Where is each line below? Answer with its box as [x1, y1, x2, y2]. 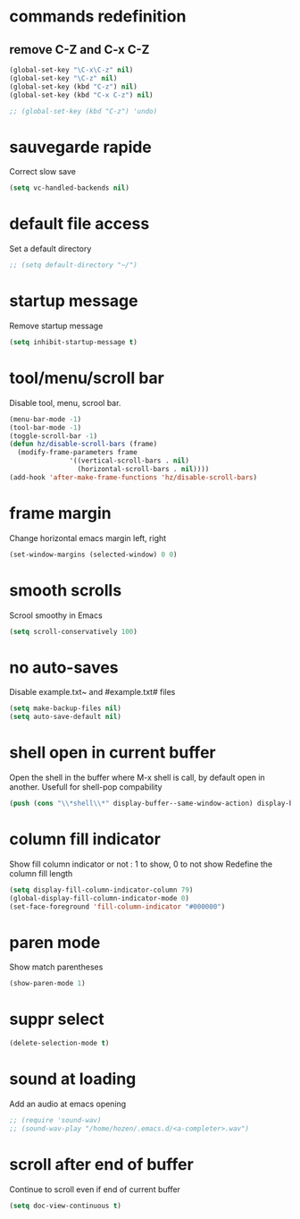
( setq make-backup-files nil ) [9, 704, 122, 713]
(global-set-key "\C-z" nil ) [9, 73, 118, 82]
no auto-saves [9, 657, 119, 677]
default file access [9, 214, 150, 234]
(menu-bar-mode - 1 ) [9, 414, 82, 424]
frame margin [9, 503, 112, 523]
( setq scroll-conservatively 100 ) [9, 627, 138, 636]
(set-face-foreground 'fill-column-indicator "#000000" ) [9, 902, 226, 911]
